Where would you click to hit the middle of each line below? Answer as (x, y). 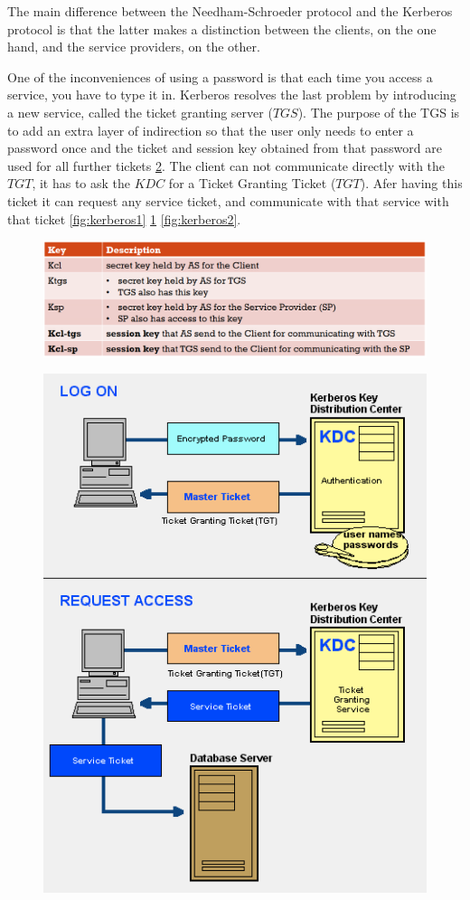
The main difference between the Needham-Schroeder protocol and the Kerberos (230, 11)
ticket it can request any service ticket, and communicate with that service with (228, 200)
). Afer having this (411, 183)
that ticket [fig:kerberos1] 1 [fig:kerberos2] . (124, 218)
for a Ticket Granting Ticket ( (252, 183)
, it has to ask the (81, 183)
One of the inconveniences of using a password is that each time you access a (220, 76)
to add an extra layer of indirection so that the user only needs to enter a (211, 130)
